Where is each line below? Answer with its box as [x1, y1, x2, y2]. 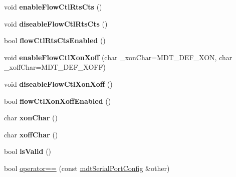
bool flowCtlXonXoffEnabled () [4, 95, 111, 106]
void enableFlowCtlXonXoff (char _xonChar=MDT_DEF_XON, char [4, 52, 232, 62]
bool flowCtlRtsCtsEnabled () [4, 35, 106, 46]
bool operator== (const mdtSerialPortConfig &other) [4, 162, 170, 173]
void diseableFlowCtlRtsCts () [4, 18, 108, 29]
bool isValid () [4, 146, 52, 156]
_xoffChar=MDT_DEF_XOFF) [4, 62, 106, 72]
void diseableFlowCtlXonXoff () [4, 78, 113, 89]
